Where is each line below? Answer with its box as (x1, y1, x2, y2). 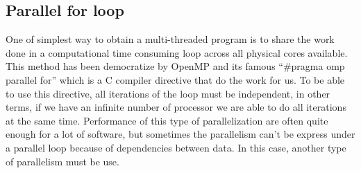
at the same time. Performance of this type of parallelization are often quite (6, 113, 328, 127)
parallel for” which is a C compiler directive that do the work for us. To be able (6, 72, 345, 86)
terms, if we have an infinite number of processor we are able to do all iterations (6, 100, 346, 114)
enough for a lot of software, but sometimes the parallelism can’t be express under (6, 127, 355, 141)
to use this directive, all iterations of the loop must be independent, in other (6, 86, 330, 100)
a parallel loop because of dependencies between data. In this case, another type (6, 140, 346, 154)
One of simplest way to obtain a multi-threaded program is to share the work (6, 32, 335, 46)
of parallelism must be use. (6, 154, 119, 168)
